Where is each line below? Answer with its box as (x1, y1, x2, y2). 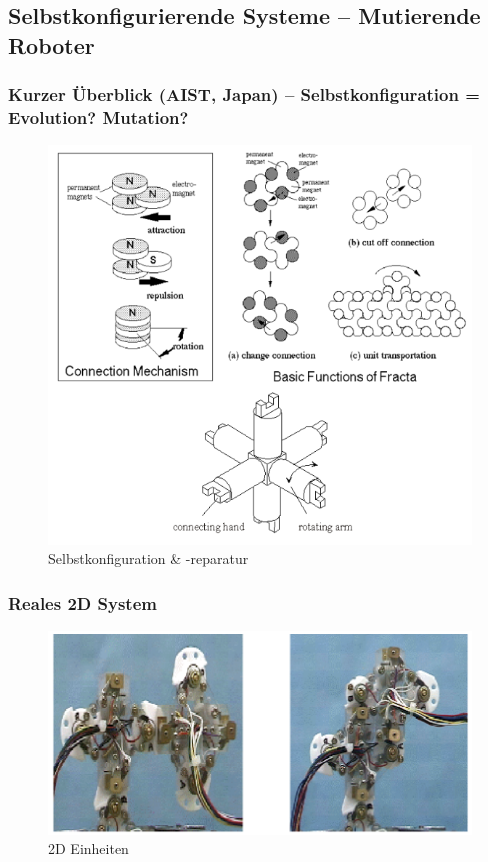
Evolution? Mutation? (8, 105, 189, 130)
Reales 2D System (8, 590, 157, 615)
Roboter (8, 29, 95, 60)
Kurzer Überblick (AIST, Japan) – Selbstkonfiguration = (8, 82, 480, 107)
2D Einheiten (48, 838, 129, 859)
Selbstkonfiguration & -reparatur (48, 548, 249, 569)
